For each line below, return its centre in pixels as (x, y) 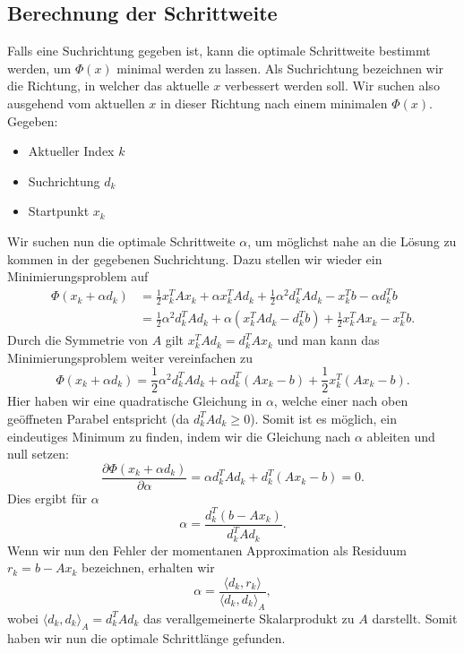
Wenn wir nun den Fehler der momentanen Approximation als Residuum (207, 550)
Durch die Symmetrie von (77, 340)
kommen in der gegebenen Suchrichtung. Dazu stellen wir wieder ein (195, 258)
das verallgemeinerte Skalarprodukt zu (249, 618)
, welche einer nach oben (341, 401)
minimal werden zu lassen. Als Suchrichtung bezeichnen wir (280, 68)
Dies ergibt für (47, 498)
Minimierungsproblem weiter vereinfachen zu (130, 357)
